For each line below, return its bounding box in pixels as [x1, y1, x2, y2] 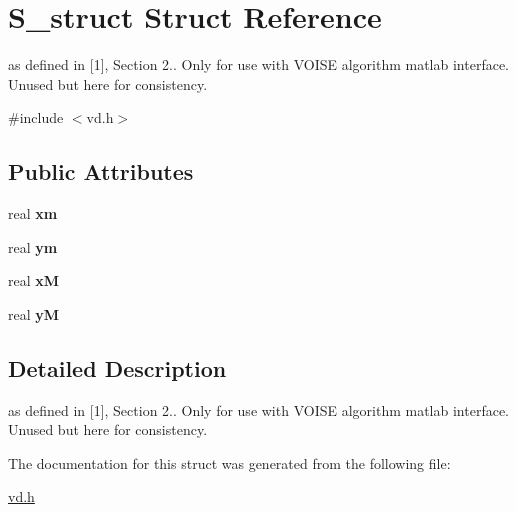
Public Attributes [8, 156, 194, 187]
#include [8, 107, 64, 128]
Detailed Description [8, 352, 227, 383]
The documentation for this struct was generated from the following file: [8, 452, 451, 473]
